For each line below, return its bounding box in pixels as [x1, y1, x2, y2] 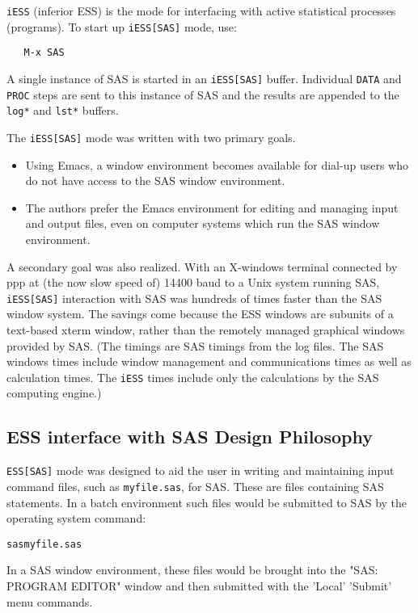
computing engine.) [6, 384, 102, 401]
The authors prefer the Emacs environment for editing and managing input [25, 199, 399, 216]
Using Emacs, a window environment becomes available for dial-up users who [25, 156, 408, 173]
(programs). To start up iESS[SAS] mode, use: [6, 18, 237, 35]
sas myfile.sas [6, 538, 82, 550]
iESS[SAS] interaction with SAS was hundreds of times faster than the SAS [6, 289, 382, 306]
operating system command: [6, 510, 146, 527]
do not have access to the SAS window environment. [25, 172, 285, 189]
